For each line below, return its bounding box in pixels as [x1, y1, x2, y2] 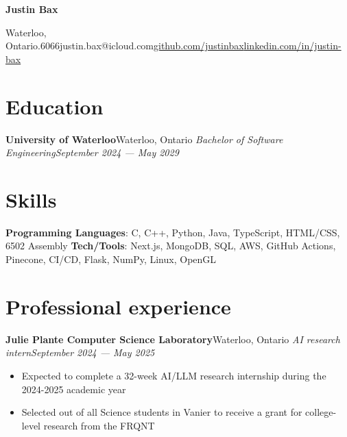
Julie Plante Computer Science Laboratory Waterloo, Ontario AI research [5, 332, 340, 346]
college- [305, 405, 337, 419]
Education [5, 92, 104, 120]
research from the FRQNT [43, 418, 155, 432]
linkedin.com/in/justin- [243, 38, 342, 53]
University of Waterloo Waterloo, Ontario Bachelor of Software [5, 132, 283, 146]
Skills [5, 185, 57, 213]
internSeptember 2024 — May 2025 [5, 345, 155, 360]
